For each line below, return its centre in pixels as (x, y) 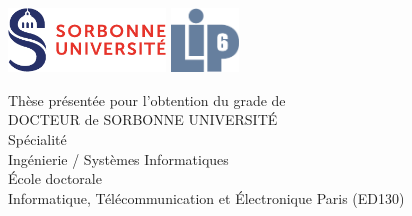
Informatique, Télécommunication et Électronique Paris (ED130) (206, 197)
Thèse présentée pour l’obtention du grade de (147, 99)
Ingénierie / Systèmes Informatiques (118, 158)
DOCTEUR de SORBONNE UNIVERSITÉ (143, 119)
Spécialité (37, 139)
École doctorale (55, 178)
